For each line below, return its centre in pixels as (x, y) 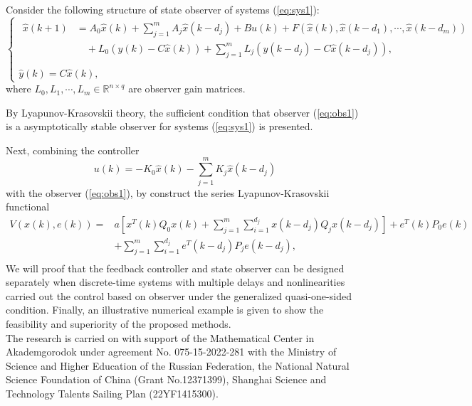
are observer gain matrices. (187, 89)
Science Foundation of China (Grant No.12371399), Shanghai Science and (166, 379)
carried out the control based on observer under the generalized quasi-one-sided (179, 295)
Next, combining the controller (73, 150)
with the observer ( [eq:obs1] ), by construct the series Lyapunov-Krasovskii (168, 192)
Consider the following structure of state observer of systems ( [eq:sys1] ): (163, 9)
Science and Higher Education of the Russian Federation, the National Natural (178, 365)
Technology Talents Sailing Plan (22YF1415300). (112, 394)
